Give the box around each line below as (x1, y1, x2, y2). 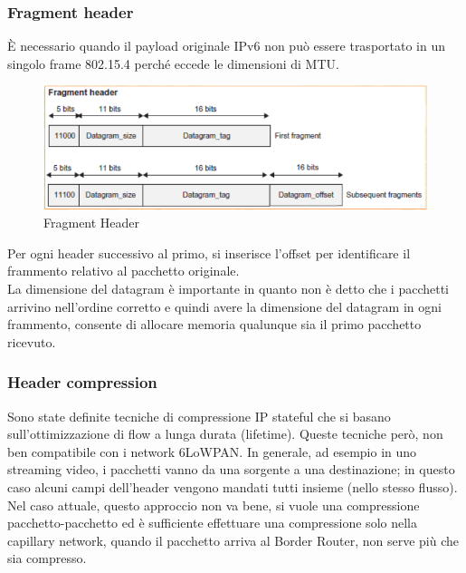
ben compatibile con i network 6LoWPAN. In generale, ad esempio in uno (7, 442, 417, 461)
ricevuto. (7, 332, 56, 351)
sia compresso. (7, 549, 87, 568)
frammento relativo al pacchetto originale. (7, 261, 240, 280)
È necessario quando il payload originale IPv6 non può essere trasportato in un (7, 36, 446, 55)
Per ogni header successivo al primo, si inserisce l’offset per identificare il (7, 243, 411, 262)
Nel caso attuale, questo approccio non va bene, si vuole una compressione (7, 495, 420, 514)
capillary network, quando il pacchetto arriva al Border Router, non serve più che (7, 530, 459, 549)
